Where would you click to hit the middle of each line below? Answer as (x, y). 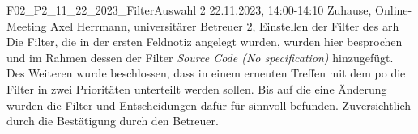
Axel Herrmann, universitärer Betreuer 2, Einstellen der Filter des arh (225, 25)
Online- (394, 10)
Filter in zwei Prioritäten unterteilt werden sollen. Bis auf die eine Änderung (197, 88)
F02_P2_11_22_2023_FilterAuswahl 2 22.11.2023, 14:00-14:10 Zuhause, (189, 10)
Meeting (27, 25)
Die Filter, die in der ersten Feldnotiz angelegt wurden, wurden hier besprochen (205, 42)
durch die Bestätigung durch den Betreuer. (113, 121)
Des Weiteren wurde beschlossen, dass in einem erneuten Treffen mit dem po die (206, 73)
